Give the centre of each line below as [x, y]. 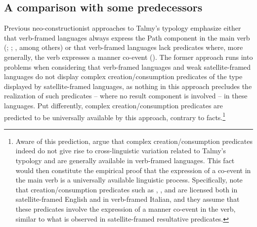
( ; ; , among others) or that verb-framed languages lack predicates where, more [124, 47]
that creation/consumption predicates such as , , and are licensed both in [127, 189]
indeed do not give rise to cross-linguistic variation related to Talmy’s [121, 151]
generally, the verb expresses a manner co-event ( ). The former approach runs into [128, 57]
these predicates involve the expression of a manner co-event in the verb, [126, 208]
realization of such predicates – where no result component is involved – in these [126, 96]
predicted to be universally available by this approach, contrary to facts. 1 [115, 116]
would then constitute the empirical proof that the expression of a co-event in [133, 170]
